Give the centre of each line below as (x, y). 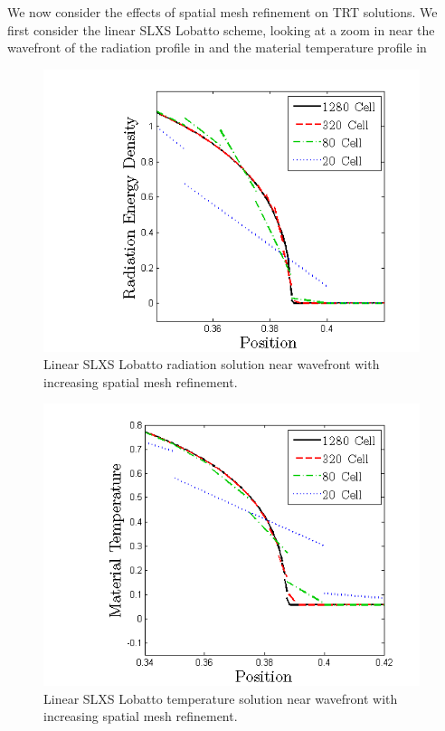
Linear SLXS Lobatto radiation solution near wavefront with (212, 364)
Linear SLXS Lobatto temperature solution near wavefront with (221, 698)
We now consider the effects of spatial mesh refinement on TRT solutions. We (222, 12)
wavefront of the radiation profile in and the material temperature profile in (217, 47)
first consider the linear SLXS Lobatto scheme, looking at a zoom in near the (221, 29)
